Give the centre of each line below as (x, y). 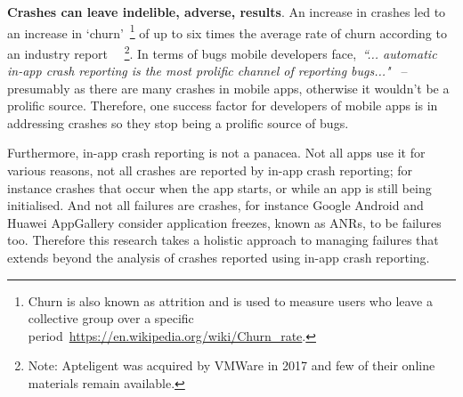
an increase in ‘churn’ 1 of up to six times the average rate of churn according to (227, 31)
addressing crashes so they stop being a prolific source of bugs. (178, 122)
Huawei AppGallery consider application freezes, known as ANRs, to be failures (224, 222)
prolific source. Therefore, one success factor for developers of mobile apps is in (223, 105)
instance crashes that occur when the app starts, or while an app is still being (219, 187)
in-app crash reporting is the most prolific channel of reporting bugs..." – (207, 71)
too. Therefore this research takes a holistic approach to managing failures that (223, 240)
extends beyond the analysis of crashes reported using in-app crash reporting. (219, 258)
